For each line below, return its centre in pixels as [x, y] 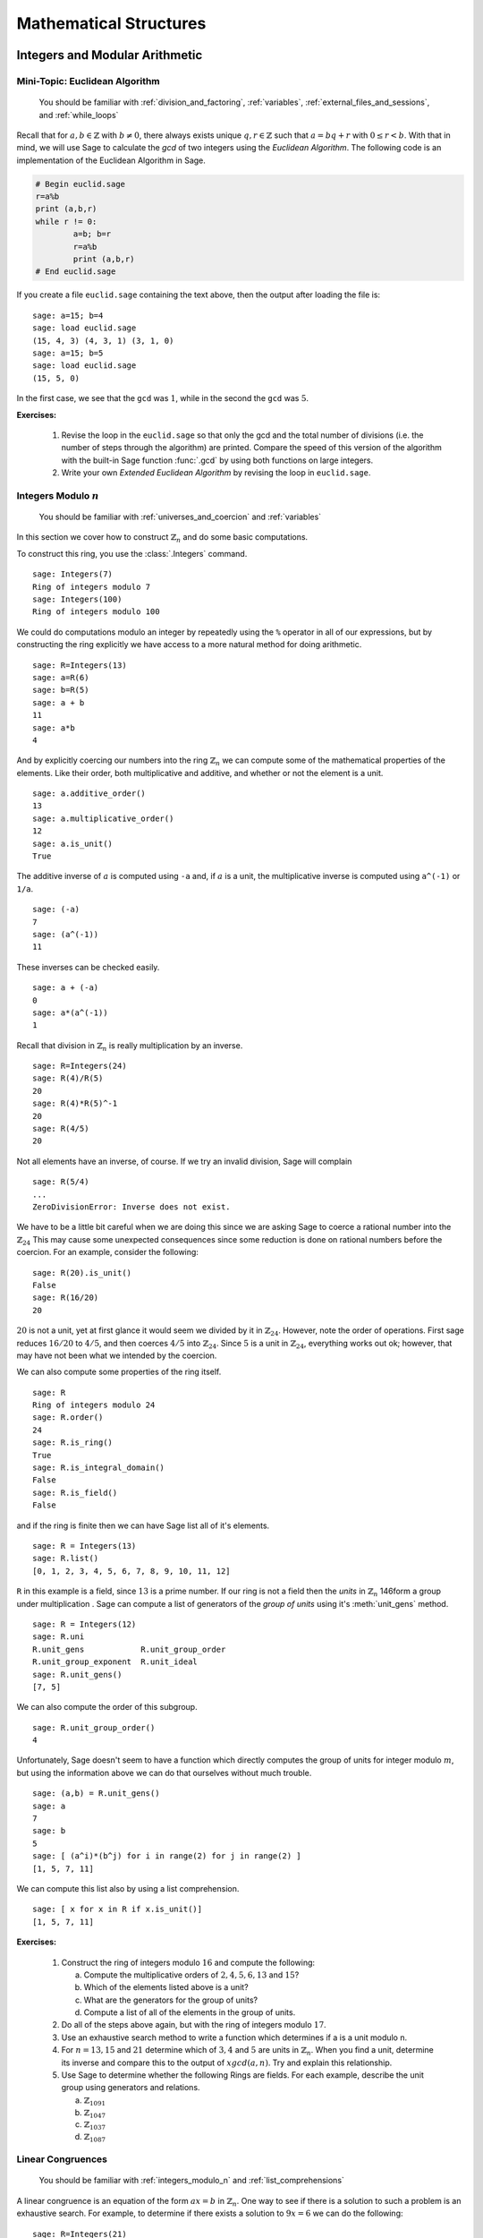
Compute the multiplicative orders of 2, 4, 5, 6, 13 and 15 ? [191, 1975]
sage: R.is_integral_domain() [99, 1468]
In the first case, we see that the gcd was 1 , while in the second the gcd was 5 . [162, 398]
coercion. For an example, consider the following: [107, 1252]
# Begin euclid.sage [80, 184]
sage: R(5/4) [61, 1182]
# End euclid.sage [76, 272]
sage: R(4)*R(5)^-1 [75, 1104]
